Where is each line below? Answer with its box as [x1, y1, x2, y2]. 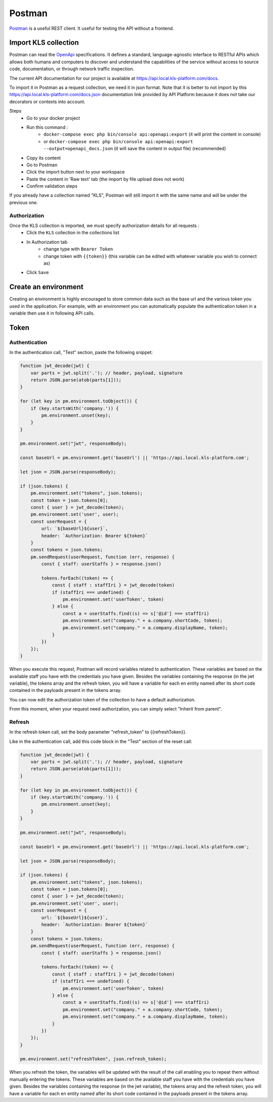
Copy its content [26, 155, 61, 161]
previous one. [9, 199, 38, 205]
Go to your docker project [26, 115, 80, 121]
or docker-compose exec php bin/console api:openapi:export [43, 138, 193, 144]
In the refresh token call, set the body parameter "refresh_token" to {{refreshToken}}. [9, 729, 187, 735]
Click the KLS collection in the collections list [26, 230, 120, 236]
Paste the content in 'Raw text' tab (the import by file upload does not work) [26, 176, 185, 182]
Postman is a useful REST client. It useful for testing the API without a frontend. [9, 25, 174, 31]
